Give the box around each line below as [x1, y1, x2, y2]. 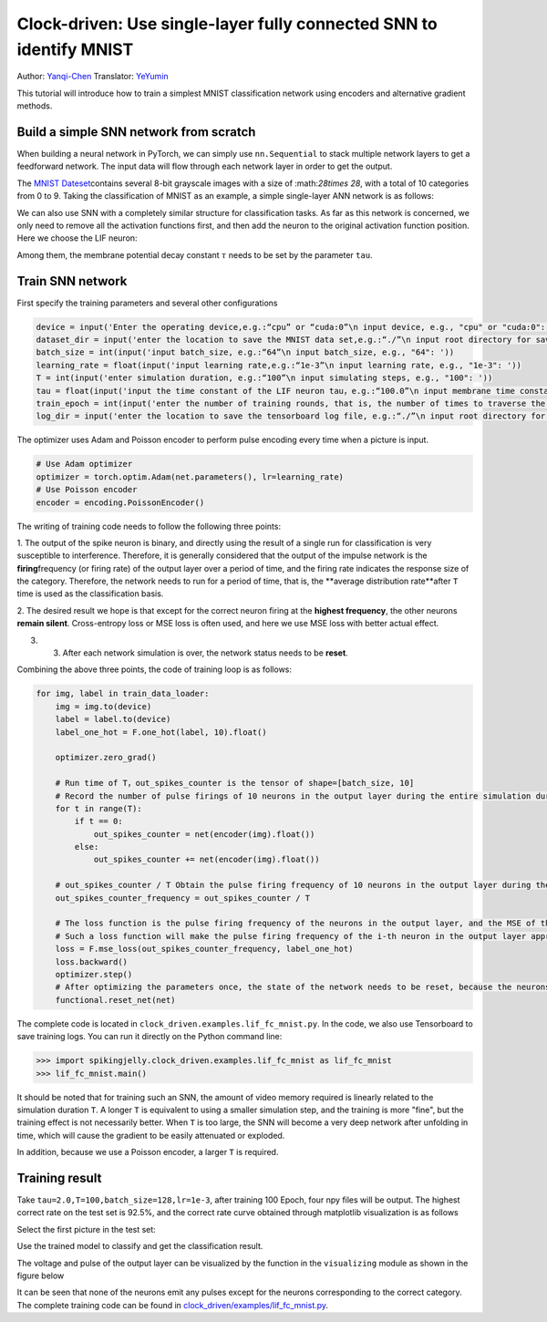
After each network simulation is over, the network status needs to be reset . [62, 647, 348, 658]
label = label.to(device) [55, 714, 171, 725]
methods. [16, 100, 53, 111]
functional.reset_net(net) [55, 995, 177, 1005]
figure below [16, 1270, 65, 1281]
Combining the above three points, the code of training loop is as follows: [16, 664, 292, 675]
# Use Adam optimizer [36, 459, 133, 470]
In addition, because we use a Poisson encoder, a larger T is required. [16, 1147, 279, 1158]
